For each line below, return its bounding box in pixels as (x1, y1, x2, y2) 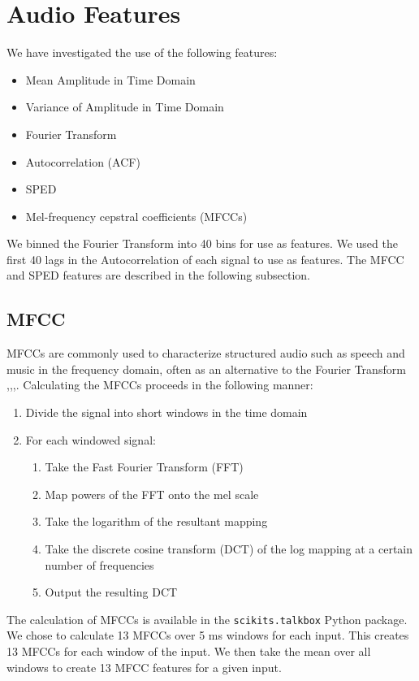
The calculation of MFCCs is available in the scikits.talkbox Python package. (6, 610, 408, 627)
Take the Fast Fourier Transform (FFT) (45, 458, 244, 475)
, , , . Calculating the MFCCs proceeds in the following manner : (6, 376, 313, 393)
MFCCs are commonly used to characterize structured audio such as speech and (6, 345, 405, 362)
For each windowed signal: (25, 431, 156, 448)
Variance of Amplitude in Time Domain (25, 98, 224, 115)
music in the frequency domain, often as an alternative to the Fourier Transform (6, 360, 406, 377)
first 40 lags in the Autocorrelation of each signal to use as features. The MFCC (6, 250, 404, 267)
